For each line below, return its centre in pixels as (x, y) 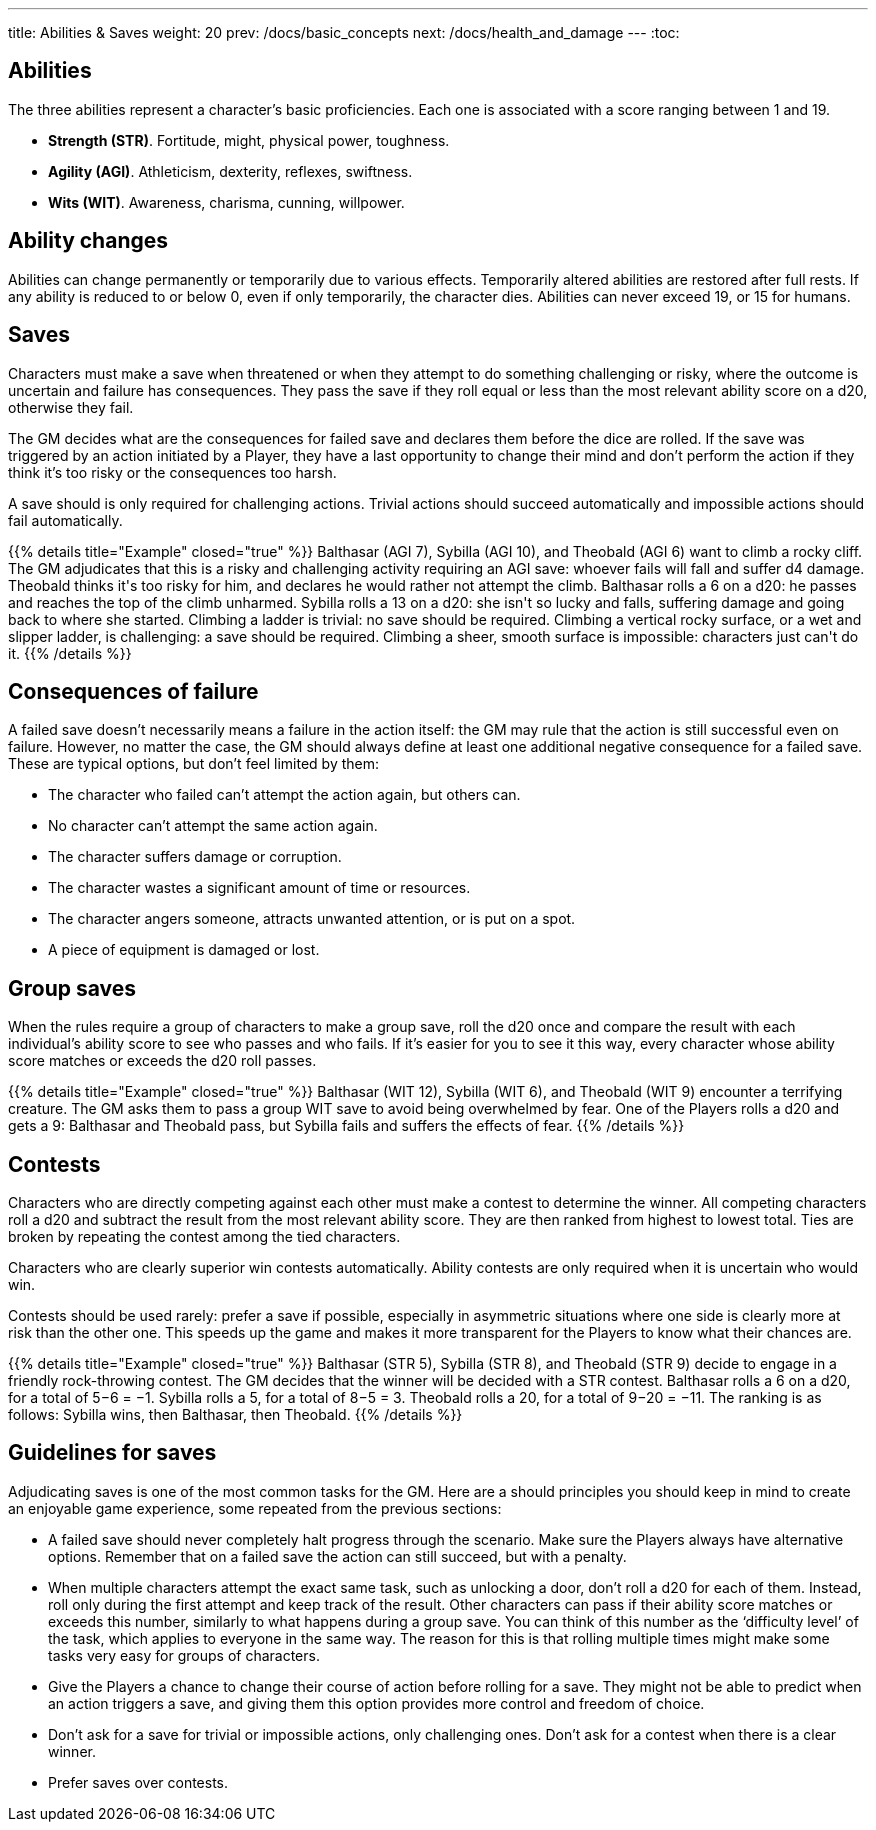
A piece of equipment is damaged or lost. (184, 950)
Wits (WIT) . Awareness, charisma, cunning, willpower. (226, 202)
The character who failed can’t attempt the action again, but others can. (284, 795)
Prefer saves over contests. (138, 1782)
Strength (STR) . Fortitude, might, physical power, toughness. (249, 140)
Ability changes (88, 241)
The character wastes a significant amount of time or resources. (259, 888)
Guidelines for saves (112, 1453)
